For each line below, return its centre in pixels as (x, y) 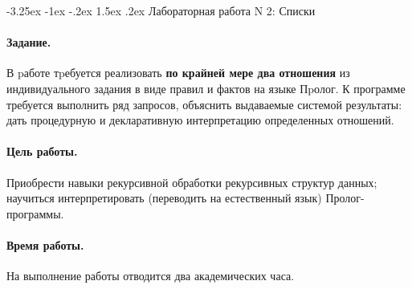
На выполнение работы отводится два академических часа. (151, 276)
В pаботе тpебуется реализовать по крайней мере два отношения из (178, 73)
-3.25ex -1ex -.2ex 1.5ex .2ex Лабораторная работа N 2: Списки (161, 10)
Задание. (29, 42)
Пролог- (345, 198)
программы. (35, 213)
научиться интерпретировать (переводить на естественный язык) (164, 198)
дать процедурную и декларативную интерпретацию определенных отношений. (200, 120)
